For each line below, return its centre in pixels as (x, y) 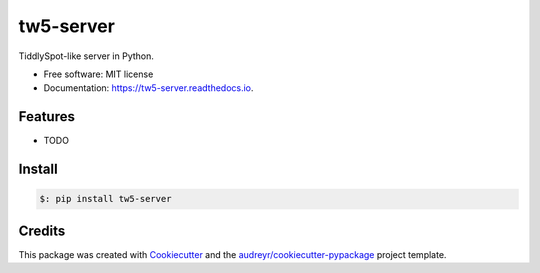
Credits (42, 230)
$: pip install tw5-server (105, 199)
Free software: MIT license (98, 74)
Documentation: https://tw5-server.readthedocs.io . (148, 88)
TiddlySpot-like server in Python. (86, 56)
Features (46, 116)
